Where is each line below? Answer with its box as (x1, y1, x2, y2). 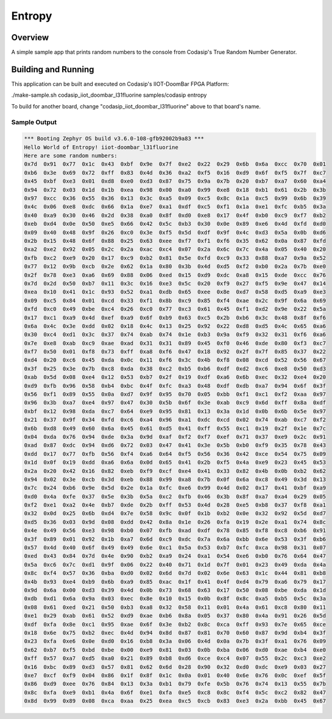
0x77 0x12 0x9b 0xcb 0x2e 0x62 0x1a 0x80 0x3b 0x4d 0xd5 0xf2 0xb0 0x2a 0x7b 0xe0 (24, 263, 326, 270)
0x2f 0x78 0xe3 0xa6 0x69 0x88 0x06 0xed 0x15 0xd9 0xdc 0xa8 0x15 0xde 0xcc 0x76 (24, 272, 326, 278)
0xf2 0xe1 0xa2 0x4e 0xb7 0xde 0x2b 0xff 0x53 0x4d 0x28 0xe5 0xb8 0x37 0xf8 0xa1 (24, 502, 326, 508)
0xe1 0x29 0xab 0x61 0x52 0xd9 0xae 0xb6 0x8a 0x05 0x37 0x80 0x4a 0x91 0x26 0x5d (24, 612, 326, 619)
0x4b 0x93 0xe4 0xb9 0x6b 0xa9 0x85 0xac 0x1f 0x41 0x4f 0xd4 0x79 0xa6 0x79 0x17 (24, 578, 326, 585)
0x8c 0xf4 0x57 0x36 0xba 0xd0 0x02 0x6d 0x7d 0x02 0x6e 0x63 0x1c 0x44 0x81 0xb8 (24, 570, 326, 577)
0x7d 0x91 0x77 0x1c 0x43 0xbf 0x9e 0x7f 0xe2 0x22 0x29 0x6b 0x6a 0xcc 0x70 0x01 (24, 161, 326, 167)
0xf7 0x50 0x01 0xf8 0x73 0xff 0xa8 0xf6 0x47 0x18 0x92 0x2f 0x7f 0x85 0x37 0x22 (24, 348, 326, 356)
